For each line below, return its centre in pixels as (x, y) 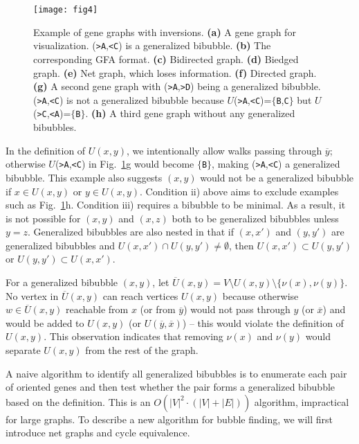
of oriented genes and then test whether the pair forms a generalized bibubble (171, 387)
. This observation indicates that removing (134, 336)
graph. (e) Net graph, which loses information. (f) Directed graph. (175, 72)
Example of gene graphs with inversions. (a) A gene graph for (165, 32)
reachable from (97, 309)
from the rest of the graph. (142, 350)
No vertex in (32, 295)
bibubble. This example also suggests (84, 177)
